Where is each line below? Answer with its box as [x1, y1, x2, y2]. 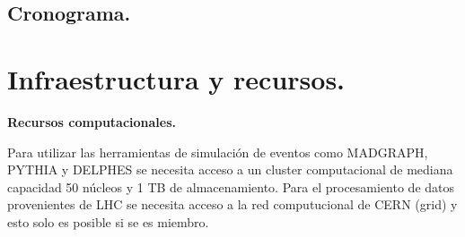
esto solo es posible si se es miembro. [7, 212, 209, 231]
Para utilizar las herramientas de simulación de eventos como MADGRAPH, [7, 142, 428, 161]
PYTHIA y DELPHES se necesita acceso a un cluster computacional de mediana [7, 160, 453, 179]
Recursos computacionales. [7, 112, 177, 131]
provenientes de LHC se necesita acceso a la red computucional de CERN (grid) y [7, 195, 458, 214]
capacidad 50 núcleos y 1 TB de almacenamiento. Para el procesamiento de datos [7, 177, 455, 196]
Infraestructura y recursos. [7, 60, 346, 97]
